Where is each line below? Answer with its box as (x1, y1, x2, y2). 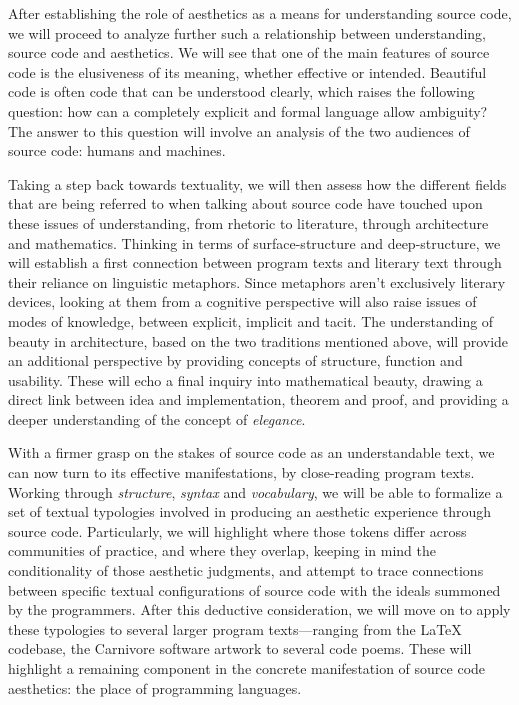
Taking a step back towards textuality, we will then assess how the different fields (8, 173, 507, 194)
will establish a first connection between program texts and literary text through (8, 252, 502, 273)
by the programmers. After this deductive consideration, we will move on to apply (8, 599, 511, 620)
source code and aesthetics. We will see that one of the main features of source (8, 42, 490, 63)
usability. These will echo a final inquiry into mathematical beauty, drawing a (8, 369, 483, 390)
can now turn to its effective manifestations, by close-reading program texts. (8, 462, 475, 483)
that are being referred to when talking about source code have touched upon (8, 193, 483, 214)
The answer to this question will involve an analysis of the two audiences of (8, 120, 470, 141)
